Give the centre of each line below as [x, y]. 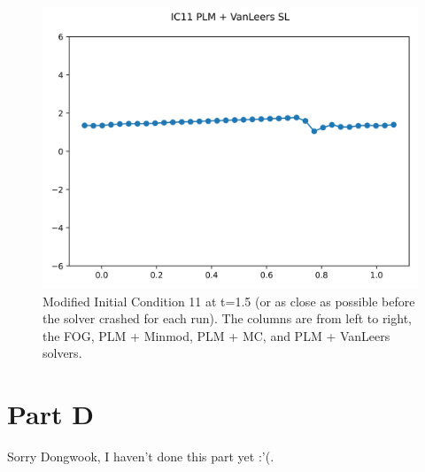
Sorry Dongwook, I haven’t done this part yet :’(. [141, 457]
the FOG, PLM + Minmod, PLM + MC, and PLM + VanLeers [216, 335]
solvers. [62, 353]
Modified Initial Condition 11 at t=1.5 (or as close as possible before [229, 301]
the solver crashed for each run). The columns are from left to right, [227, 318]
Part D [50, 414]
